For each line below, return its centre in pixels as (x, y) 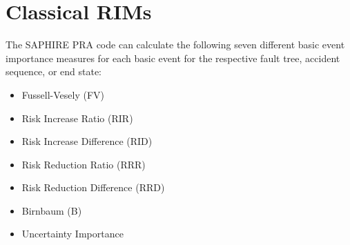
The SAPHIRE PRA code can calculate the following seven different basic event (175, 45)
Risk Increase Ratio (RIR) (77, 118)
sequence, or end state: (54, 71)
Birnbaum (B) (52, 210)
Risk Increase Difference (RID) (87, 141)
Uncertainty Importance (72, 234)
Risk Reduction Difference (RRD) (93, 187)
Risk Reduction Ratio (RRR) (84, 164)
